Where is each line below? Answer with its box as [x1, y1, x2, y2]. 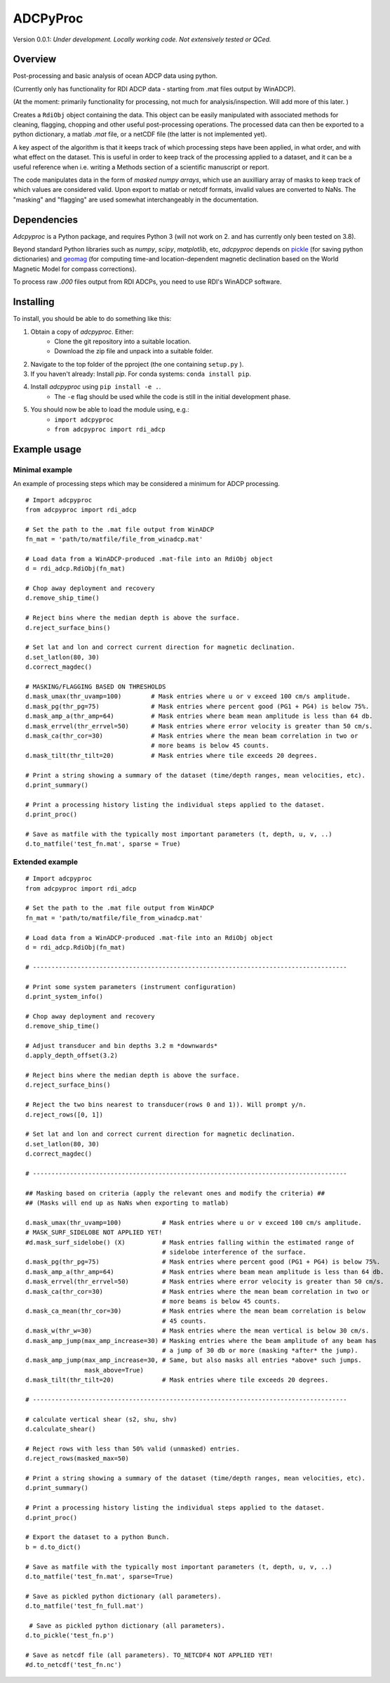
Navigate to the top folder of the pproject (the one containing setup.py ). [30, 360, 244, 368]
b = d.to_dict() [25, 1543, 81, 1551]
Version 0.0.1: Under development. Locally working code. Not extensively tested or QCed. [13, 35, 271, 44]
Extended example [13, 857, 79, 867]
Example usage [13, 443, 82, 455]
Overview [13, 53, 57, 65]
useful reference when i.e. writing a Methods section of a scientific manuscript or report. [13, 162, 269, 171]
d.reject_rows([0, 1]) [25, 1111, 104, 1118]
